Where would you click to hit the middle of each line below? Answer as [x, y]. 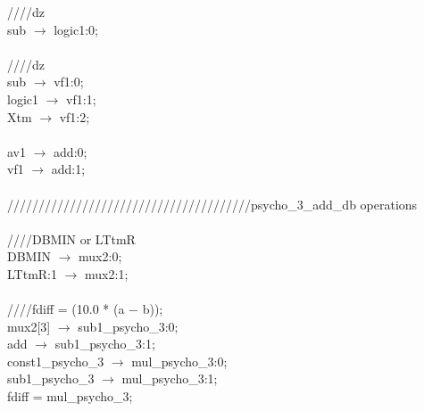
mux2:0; [100, 256]
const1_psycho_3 [56, 361]
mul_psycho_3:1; [170, 378]
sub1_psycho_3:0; [128, 326]
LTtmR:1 [32, 273]
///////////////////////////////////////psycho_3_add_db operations [212, 204]
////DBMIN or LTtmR [71, 238]
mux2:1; [107, 273]
